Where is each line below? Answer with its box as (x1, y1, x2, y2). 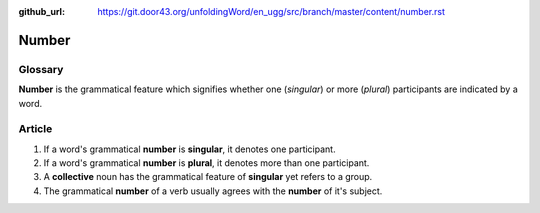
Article (18, 122, 53, 136)
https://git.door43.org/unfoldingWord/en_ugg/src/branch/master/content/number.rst (97, 6, 445, 17)
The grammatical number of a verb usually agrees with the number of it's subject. (43, 185, 383, 197)
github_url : (18, 6, 65, 17)
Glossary (18, 62, 64, 76)
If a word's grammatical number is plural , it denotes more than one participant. (43, 157, 370, 169)
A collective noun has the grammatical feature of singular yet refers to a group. (43, 171, 373, 183)
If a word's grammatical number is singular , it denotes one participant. (43, 143, 336, 155)
